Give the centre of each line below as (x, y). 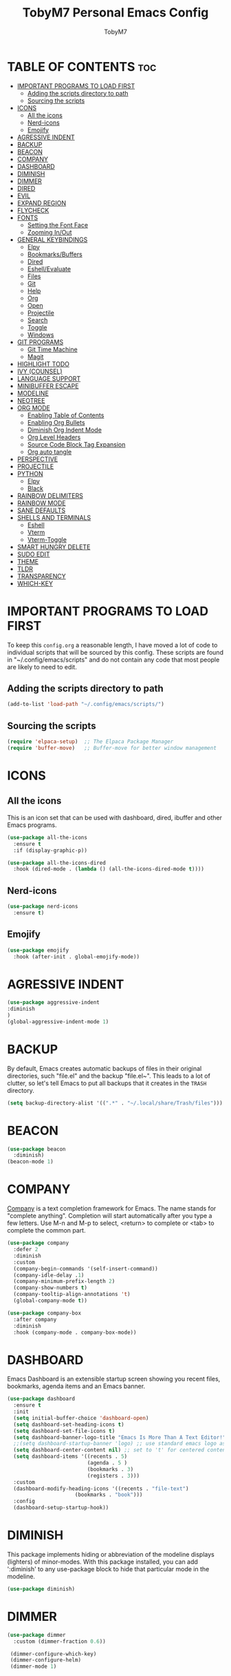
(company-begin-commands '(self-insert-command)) (86, 1268)
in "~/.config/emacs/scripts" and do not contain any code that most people (113, 660)
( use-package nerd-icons (43, 907)
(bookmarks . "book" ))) (109, 1495)
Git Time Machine (52, 349)
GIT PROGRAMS (40, 342)
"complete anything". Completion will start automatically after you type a (110, 1216)
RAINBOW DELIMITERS (50, 495)
